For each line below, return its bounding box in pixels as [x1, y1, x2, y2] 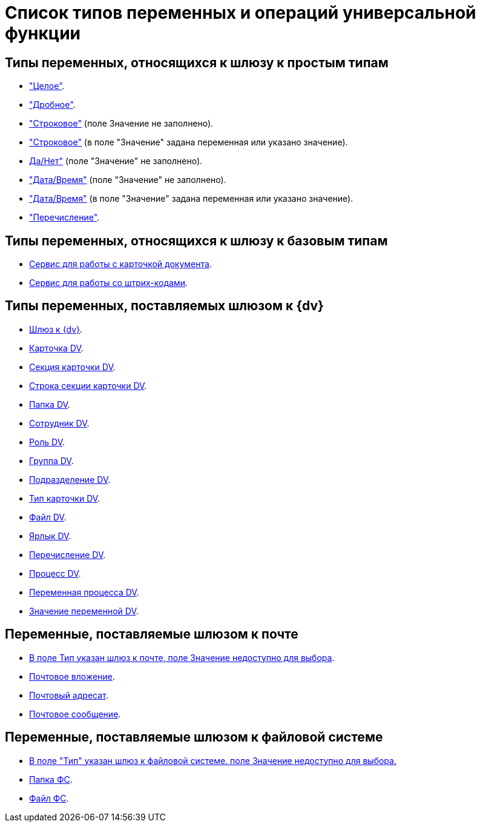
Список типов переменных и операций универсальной [5, 2, 476, 23]
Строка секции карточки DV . [29, 380, 147, 391]
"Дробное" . [29, 99, 76, 110]
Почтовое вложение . [29, 671, 115, 682]
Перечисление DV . [29, 549, 106, 560]
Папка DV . [29, 399, 70, 410]
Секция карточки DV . [29, 361, 116, 372]
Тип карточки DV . [29, 493, 100, 503]
